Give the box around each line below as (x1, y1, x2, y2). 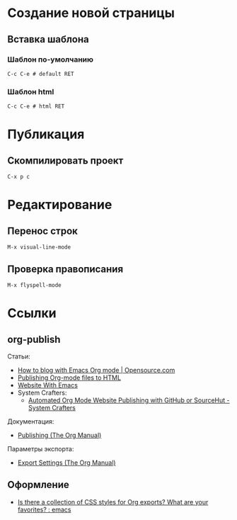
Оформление (7, 479, 69, 491)
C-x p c (7, 174, 30, 181)
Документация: (7, 417, 54, 426)
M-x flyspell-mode (7, 281, 62, 288)
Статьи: (7, 352, 30, 361)
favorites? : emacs (17, 505, 71, 514)
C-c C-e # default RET (7, 70, 74, 77)
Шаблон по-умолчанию (7, 55, 94, 64)
